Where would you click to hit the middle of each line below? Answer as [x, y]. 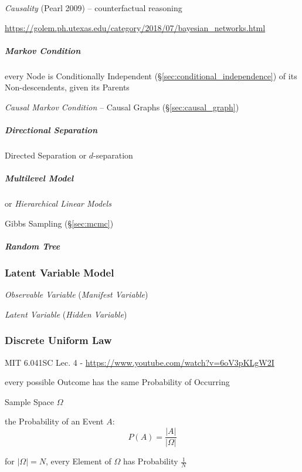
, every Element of [78, 461]
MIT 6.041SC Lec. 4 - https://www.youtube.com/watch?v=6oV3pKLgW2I [140, 362]
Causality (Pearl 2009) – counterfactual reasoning [94, 8]
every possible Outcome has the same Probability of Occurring [117, 382]
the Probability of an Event [54, 421]
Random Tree [33, 246]
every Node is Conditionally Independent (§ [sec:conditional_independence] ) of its [151, 75]
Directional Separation [51, 130]
